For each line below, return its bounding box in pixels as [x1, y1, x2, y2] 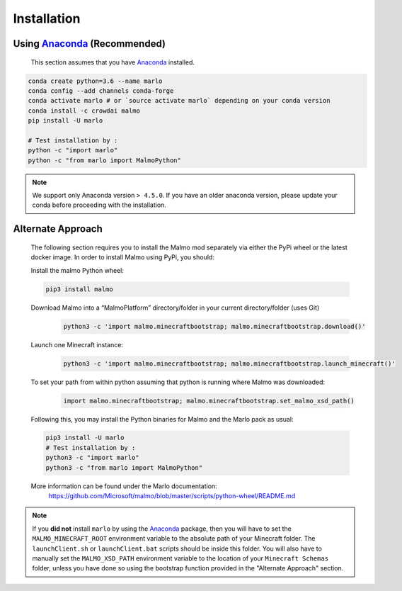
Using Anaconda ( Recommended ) [13, 38, 166, 50]
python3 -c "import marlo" [45, 454, 139, 462]
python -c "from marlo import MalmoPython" [28, 156, 182, 164]
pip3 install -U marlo [45, 434, 125, 442]
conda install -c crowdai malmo [28, 106, 141, 115]
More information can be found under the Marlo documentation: [30, 482, 217, 490]
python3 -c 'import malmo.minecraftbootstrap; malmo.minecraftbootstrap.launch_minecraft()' [63, 359, 396, 368]
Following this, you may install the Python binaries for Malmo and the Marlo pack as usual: [30, 415, 294, 423]
